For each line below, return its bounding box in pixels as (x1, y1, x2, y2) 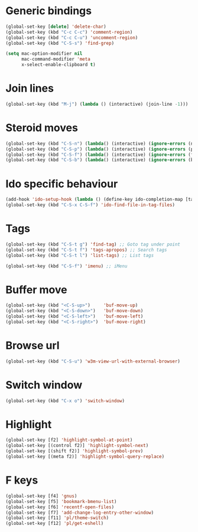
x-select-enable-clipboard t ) (21, 62, 96, 68)
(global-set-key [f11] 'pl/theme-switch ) (5, 515, 109, 521)
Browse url (5, 339, 60, 353)
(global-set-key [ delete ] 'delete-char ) (5, 24, 107, 30)
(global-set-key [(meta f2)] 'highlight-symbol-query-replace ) (5, 453, 165, 460)
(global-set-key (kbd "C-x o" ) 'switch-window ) (5, 397, 125, 404)
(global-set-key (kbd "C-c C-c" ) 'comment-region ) (5, 29, 133, 35)
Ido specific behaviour (5, 177, 118, 190)
